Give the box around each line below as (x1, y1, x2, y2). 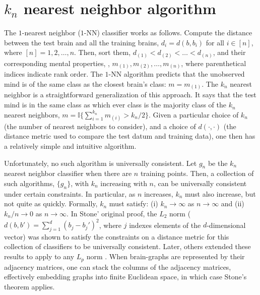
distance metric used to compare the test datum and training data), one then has (4, 131, 255, 141)
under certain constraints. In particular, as (4, 188, 136, 199)
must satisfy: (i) (109, 198, 158, 209)
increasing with (100, 178, 147, 188)
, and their (213, 47, 246, 57)
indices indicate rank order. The (4, 69, 103, 79)
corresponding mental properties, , (4, 57, 110, 68)
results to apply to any (4, 251, 75, 262)
